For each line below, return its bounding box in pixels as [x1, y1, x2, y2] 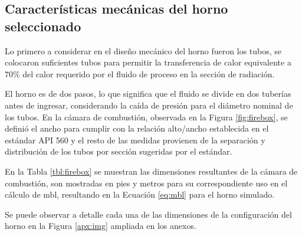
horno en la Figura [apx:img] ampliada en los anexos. [5, 219, 196, 232]
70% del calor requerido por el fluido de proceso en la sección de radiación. [5, 67, 275, 80]
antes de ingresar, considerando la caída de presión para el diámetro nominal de [5, 99, 293, 111]
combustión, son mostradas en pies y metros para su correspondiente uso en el [5, 176, 288, 189]
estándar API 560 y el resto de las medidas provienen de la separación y [5, 133, 265, 146]
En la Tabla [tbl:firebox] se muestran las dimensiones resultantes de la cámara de [5, 165, 298, 177]
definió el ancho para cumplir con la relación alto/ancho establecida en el [5, 122, 269, 135]
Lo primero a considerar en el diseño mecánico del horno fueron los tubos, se [5, 44, 282, 57]
